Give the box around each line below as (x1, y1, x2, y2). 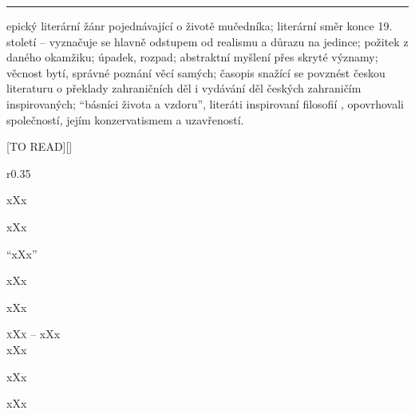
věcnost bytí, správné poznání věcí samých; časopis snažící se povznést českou (6, 64, 385, 81)
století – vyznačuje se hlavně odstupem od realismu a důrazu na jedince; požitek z (6, 33, 409, 49)
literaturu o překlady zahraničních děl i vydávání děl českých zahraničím (6, 80, 362, 97)
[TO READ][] (6, 138, 73, 155)
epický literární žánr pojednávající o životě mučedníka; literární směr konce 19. (6, 18, 393, 34)
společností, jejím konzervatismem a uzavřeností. (6, 111, 244, 128)
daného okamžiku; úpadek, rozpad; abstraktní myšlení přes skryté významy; (6, 49, 378, 65)
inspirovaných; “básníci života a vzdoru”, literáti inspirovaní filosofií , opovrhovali (6, 95, 404, 112)
